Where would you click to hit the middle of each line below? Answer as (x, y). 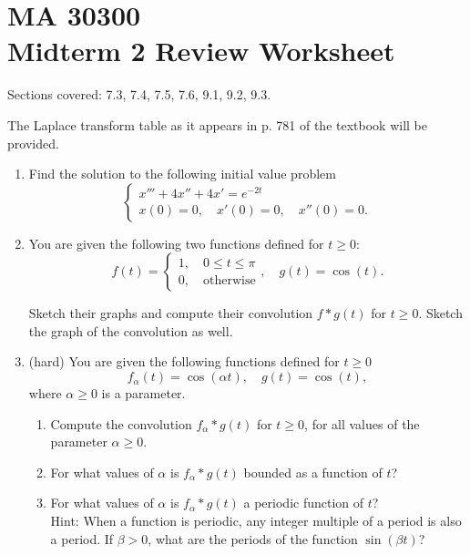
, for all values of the (362, 423)
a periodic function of (304, 503)
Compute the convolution (121, 423)
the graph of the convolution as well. (131, 330)
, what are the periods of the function (253, 538)
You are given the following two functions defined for (176, 243)
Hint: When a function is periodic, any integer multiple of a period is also (256, 521)
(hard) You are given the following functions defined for (184, 361)
